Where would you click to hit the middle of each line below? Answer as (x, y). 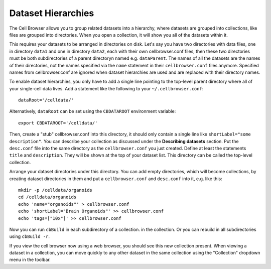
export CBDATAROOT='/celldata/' (58, 123)
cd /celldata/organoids (47, 197)
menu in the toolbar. (30, 260)
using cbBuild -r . (30, 236)
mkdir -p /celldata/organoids (55, 190)
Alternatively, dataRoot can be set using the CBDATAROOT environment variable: (93, 111)
